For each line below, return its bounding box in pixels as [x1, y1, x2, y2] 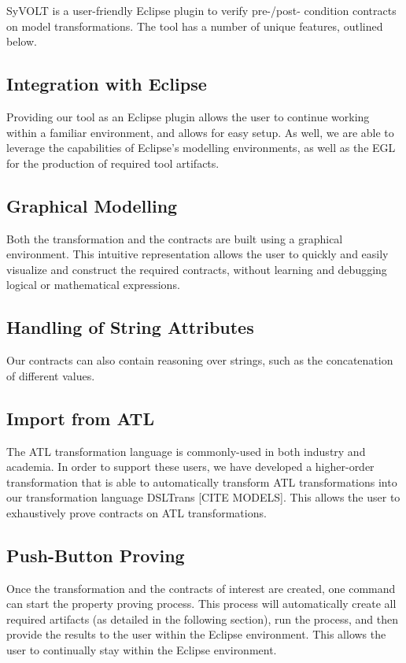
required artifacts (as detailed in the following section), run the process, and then [6, 610, 398, 627]
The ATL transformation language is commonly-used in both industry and [6, 443, 366, 459]
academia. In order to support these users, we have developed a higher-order [6, 458, 375, 475]
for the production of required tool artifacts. [6, 154, 220, 171]
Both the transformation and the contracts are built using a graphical [6, 230, 343, 246]
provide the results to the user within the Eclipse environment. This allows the [6, 626, 386, 643]
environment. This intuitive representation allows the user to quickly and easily [6, 246, 389, 262]
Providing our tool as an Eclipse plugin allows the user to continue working [6, 108, 370, 124]
